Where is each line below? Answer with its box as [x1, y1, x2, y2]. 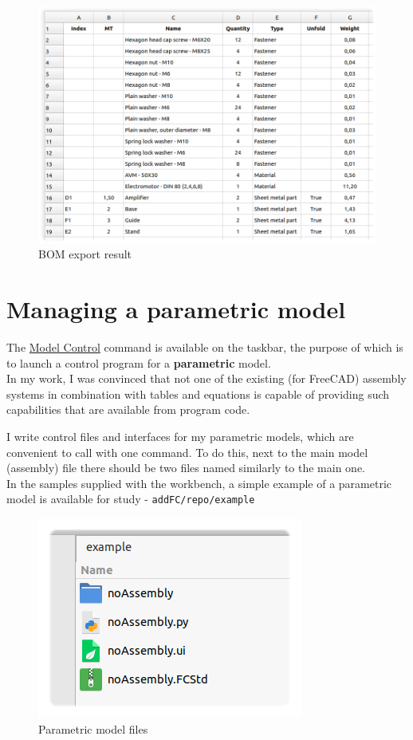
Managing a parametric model [6, 293, 346, 325]
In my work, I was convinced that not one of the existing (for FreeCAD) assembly [6, 370, 407, 387]
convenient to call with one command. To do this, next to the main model [6, 443, 368, 460]
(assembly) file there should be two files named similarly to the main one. [6, 459, 365, 476]
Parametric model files [38, 720, 148, 737]
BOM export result [38, 246, 132, 262]
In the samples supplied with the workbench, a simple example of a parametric [6, 474, 392, 491]
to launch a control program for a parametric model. [6, 354, 271, 371]
